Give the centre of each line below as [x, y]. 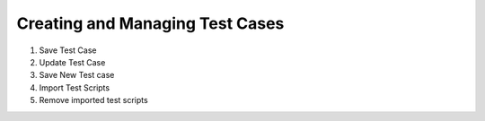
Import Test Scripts [75, 87]
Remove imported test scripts [93, 100]
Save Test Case [68, 50]
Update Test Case [72, 62]
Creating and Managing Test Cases [150, 23]
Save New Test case [77, 75]
